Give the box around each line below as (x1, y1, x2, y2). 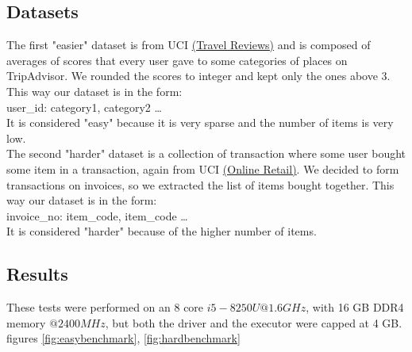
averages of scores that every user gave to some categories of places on (6, 52, 348, 68)
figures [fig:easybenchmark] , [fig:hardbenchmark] (6, 330, 241, 346)
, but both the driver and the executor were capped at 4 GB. (105, 314, 402, 331)
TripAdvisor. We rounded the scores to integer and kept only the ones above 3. (6, 67, 391, 84)
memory (6, 314, 46, 331)
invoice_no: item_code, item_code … (6, 207, 188, 224)
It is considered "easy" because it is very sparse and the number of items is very (6, 114, 394, 131)
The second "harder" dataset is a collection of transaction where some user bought (6, 145, 406, 162)
